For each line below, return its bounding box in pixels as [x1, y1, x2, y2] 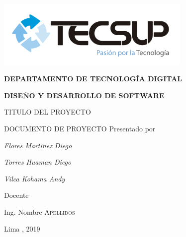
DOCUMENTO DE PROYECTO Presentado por [4, 123, 156, 134]
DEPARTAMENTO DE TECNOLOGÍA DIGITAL [4, 73, 183, 84]
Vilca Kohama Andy [4, 173, 65, 183]
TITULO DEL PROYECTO [4, 107, 91, 117]
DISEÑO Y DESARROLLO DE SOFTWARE [4, 90, 165, 100]
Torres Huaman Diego [4, 157, 72, 167]
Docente [4, 190, 29, 200]
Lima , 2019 [4, 223, 40, 234]
